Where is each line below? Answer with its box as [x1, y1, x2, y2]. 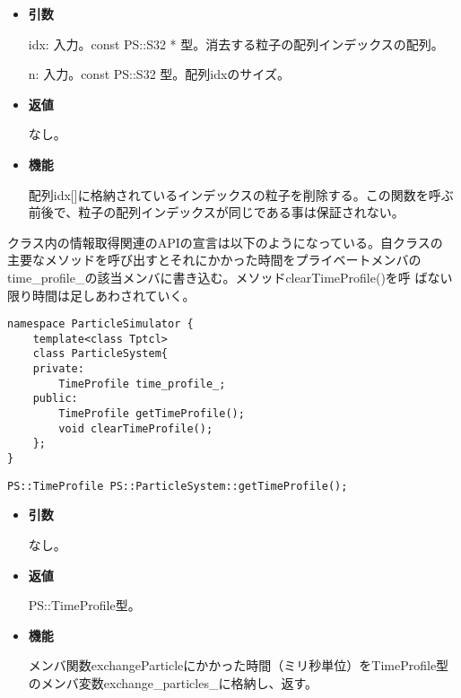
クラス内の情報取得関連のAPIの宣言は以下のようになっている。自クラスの [7, 232, 443, 251]
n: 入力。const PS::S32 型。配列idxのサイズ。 [28, 65, 290, 83]
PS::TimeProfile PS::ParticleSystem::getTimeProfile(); [7, 479, 348, 493]
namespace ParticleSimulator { [7, 318, 194, 331]
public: [32, 392, 78, 406]
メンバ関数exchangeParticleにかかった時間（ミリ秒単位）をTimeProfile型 [28, 656, 449, 675]
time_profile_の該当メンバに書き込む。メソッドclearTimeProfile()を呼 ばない [7, 267, 453, 286]
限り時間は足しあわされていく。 [7, 285, 196, 304]
